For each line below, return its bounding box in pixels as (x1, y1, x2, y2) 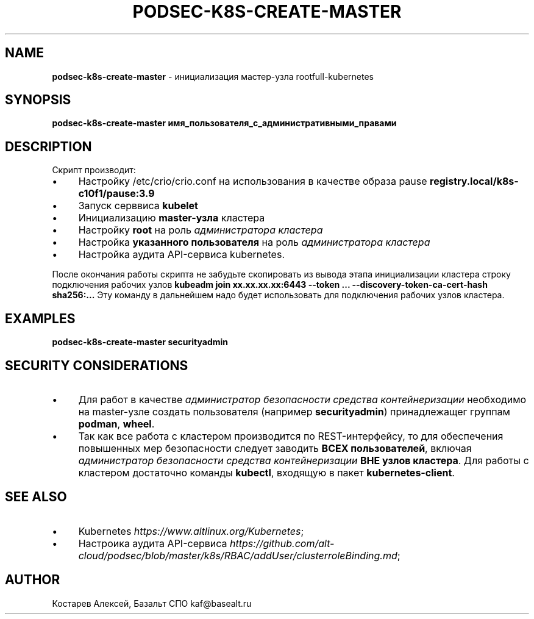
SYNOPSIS (5, 92, 71, 108)
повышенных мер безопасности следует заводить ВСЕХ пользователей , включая (78, 442, 472, 454)
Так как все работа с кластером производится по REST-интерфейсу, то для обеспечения (78, 429, 504, 442)
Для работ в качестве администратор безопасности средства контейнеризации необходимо (78, 393, 527, 406)
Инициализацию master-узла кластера (78, 212, 265, 224)
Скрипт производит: (52, 165, 136, 176)
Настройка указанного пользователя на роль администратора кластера (78, 236, 430, 249)
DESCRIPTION (5, 138, 92, 154)
